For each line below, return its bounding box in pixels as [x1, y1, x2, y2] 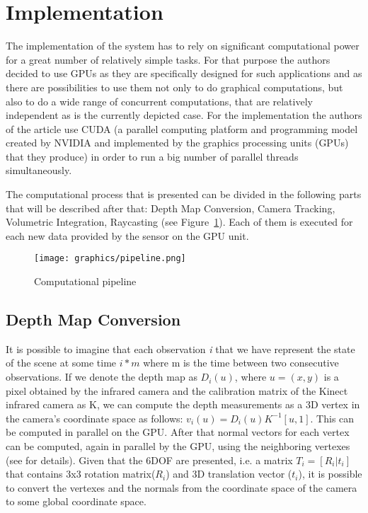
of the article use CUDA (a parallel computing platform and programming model [6, 121, 358, 136]
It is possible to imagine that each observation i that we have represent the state [6, 341, 355, 356]
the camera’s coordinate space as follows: [6, 410, 183, 425]
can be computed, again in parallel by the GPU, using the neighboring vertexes [6, 439, 350, 454]
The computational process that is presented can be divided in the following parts [6, 187, 362, 202]
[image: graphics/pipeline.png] [34, 253, 186, 264]
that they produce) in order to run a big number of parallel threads [6, 149, 299, 163]
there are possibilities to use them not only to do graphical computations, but [6, 79, 343, 94]
